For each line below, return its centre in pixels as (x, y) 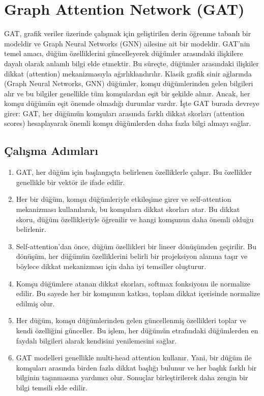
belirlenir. (31, 229)
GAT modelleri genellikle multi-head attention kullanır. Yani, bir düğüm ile (134, 358)
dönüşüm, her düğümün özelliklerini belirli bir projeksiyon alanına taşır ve (132, 256)
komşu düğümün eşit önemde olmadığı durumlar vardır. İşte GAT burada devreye (132, 103)
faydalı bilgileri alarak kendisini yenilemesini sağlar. (96, 340)
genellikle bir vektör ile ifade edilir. (70, 182)
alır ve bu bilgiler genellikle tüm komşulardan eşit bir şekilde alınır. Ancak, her (127, 93)
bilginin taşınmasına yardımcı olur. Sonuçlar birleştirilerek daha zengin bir (132, 377)
